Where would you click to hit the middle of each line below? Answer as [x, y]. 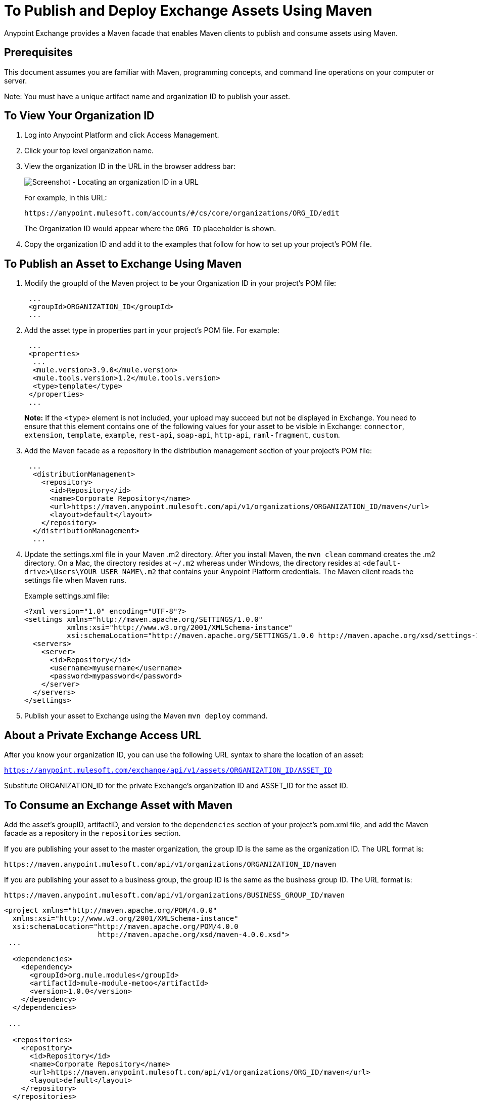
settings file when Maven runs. [75, 580]
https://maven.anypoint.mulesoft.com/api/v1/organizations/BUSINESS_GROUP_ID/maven [175, 895]
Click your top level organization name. [89, 151]
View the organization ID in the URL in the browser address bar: [130, 166]
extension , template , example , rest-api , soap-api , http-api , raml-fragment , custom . [182, 435]
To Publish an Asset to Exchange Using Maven [123, 264]
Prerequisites [38, 53]
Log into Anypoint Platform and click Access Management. [122, 135]
